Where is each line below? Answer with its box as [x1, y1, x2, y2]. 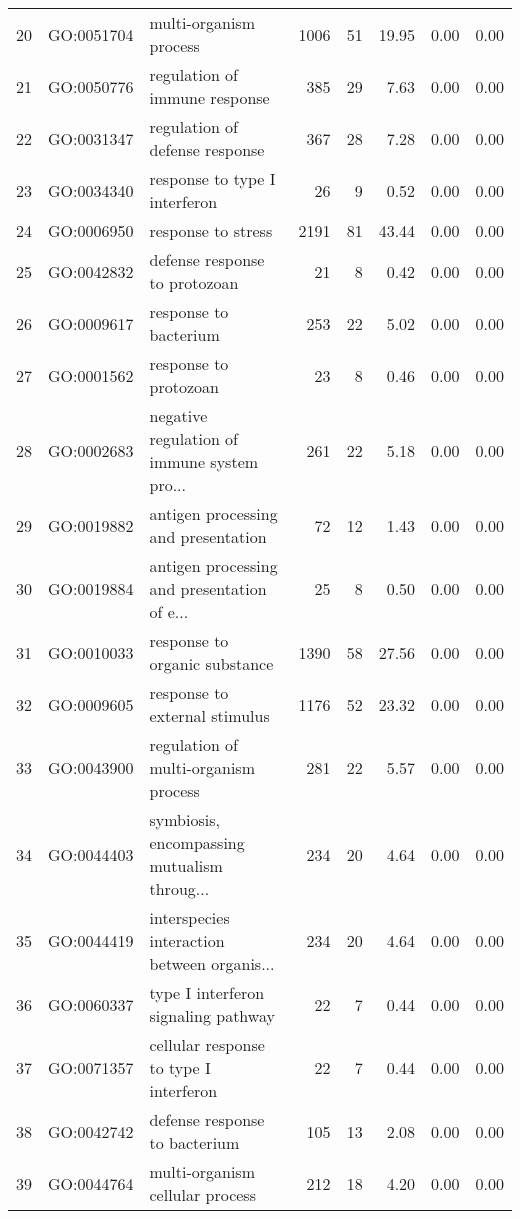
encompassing [149, 831, 245, 854]
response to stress [149, 219, 273, 242]
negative [149, 404, 208, 427]
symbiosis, [149, 808, 220, 831]
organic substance [149, 652, 274, 675]
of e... [149, 600, 189, 623]
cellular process [149, 1183, 256, 1206]
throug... [149, 877, 210, 900]
